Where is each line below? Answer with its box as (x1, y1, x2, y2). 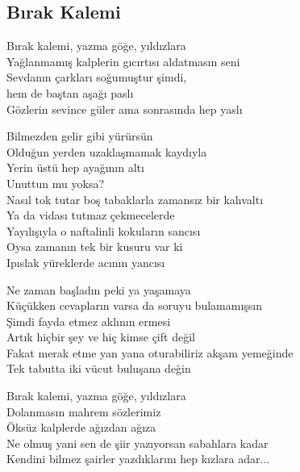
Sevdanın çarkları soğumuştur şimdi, (6, 69, 187, 86)
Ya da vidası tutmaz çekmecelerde (6, 207, 175, 223)
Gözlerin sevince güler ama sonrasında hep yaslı (6, 100, 243, 117)
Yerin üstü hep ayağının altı (6, 159, 144, 176)
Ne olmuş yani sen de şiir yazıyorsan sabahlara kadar (6, 434, 269, 451)
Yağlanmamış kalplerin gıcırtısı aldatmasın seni (6, 52, 240, 69)
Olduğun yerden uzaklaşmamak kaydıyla (6, 143, 207, 160)
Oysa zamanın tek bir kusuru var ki (6, 238, 183, 255)
